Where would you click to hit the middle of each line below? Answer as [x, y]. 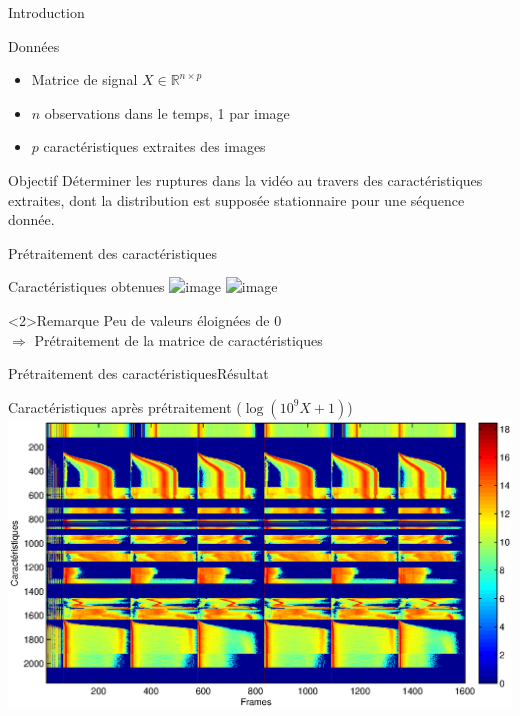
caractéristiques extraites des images [154, 146]
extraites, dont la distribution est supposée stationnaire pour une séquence [236, 199]
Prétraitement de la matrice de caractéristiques [178, 339]
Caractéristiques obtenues [86, 286]
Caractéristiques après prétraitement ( [125, 406]
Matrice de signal [84, 79]
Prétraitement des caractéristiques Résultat [138, 373]
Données [34, 45]
